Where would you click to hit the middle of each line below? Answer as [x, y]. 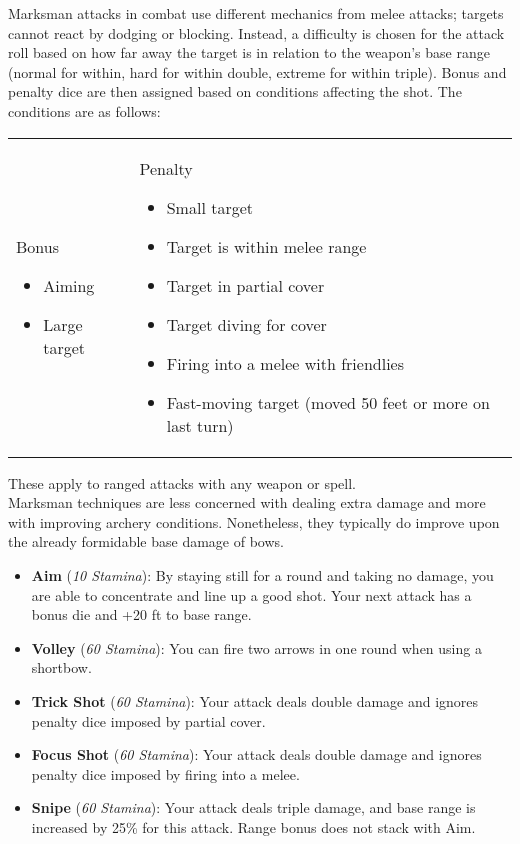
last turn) [200, 425]
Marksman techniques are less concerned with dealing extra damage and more [247, 502]
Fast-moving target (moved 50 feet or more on [328, 402]
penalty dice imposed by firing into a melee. [165, 773]
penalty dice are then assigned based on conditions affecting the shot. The [235, 91]
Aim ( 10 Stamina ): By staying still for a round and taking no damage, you [262, 574]
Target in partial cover [245, 285]
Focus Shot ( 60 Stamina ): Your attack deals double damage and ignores [256, 754]
